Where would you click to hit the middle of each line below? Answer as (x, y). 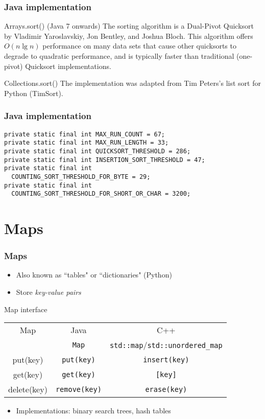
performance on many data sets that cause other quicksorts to (139, 46)
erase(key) (166, 389)
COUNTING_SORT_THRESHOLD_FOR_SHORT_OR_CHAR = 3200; (101, 194)
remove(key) (78, 389)
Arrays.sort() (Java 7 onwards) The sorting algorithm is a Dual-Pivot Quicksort (129, 26)
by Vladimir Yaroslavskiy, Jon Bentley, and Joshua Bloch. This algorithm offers (129, 36)
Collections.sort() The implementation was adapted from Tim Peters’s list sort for (132, 83)
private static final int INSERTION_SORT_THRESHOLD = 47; (105, 160)
